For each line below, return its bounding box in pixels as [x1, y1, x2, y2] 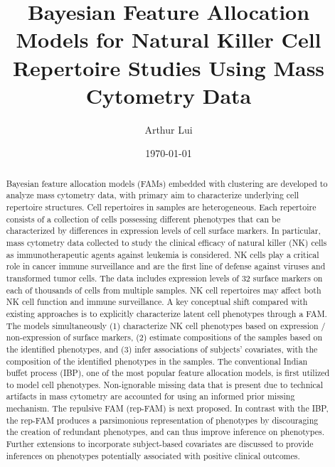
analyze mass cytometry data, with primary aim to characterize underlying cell [6, 189, 299, 201]
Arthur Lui [144, 122, 193, 136]
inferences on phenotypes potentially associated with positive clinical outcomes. [6, 449, 300, 461]
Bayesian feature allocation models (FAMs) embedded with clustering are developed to [6, 177, 328, 189]
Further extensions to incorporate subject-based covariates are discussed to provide [6, 438, 314, 450]
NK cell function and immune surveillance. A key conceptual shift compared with [6, 296, 308, 308]
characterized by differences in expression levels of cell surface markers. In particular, [6, 225, 321, 237]
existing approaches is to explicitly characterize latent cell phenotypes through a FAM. [6, 307, 327, 319]
